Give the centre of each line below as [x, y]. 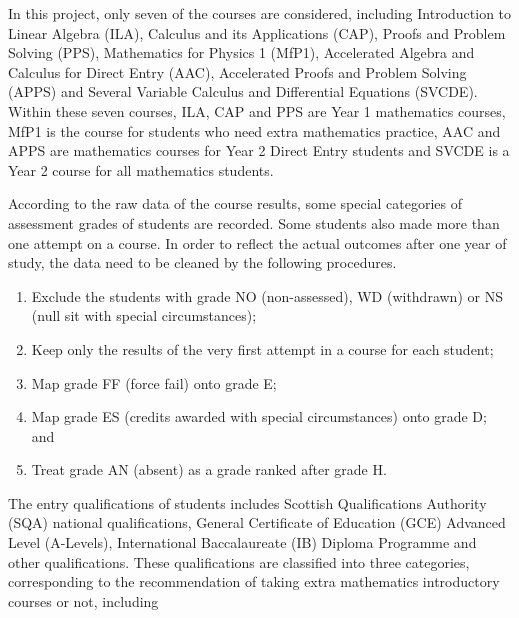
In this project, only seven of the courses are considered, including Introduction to [260, 13]
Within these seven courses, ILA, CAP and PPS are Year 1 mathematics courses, [257, 110]
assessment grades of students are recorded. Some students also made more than [254, 222]
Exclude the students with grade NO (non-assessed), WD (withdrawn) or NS [267, 295]
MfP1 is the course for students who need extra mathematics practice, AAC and [254, 130]
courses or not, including [83, 600]
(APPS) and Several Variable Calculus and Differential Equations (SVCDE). [243, 91]
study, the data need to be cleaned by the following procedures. [202, 262]
